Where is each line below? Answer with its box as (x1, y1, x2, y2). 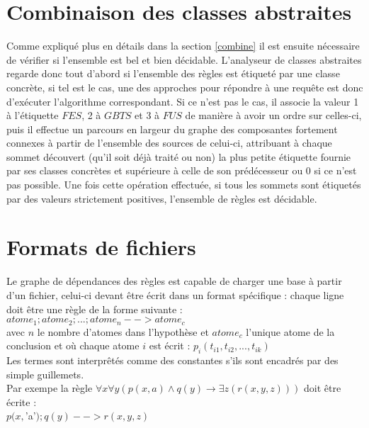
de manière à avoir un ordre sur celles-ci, (185, 108, 362, 123)
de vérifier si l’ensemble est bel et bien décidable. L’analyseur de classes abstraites (6, 52, 362, 67)
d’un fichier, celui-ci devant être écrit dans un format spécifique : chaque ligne (6, 287, 344, 302)
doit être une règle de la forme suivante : (6, 301, 183, 316)
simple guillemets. (6, 366, 84, 381)
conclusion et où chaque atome (6, 338, 140, 353)
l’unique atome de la (246, 324, 335, 339)
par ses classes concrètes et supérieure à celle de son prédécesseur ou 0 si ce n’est (6, 163, 357, 178)
